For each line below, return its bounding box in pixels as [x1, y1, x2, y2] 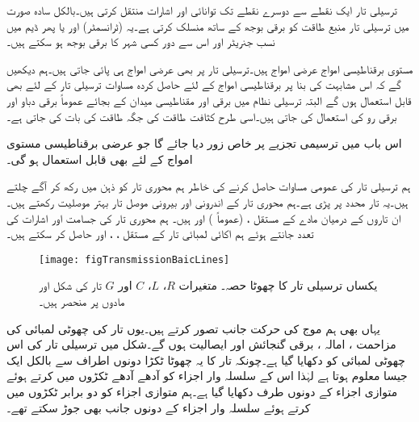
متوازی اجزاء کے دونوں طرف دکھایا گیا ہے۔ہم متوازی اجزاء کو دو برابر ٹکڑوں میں [6, 382, 398, 399]
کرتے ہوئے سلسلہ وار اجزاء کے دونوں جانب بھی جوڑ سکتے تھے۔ [6, 399, 311, 416]
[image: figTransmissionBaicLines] [39, 253, 230, 265]
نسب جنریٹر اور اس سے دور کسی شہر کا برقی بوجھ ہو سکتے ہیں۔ [6, 33, 275, 50]
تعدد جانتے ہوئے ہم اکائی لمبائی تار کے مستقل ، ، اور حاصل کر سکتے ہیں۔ [6, 225, 314, 242]
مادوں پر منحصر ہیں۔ [39, 292, 125, 309]
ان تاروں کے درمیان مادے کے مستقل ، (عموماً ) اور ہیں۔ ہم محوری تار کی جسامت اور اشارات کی [6, 209, 401, 226]
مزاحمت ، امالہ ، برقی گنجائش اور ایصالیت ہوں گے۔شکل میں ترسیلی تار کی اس [6, 336, 396, 353]
